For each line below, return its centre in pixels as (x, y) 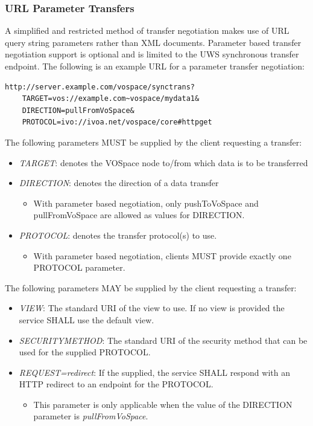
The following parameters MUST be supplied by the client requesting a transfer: (153, 142)
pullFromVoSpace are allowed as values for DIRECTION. (139, 215)
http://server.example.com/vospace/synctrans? (100, 87)
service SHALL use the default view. (87, 319)
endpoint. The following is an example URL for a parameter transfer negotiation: (155, 66)
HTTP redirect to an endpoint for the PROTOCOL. (116, 384)
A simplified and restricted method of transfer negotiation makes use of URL (147, 31)
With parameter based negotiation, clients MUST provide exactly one (162, 255)
